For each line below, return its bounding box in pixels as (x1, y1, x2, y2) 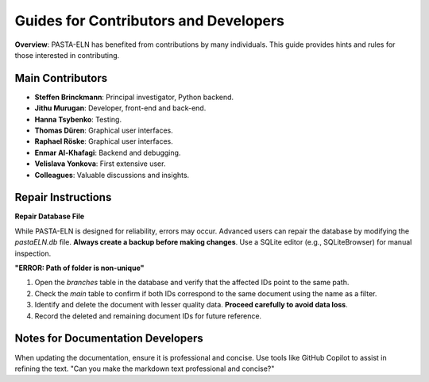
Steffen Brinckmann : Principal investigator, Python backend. (34, 92, 234, 102)
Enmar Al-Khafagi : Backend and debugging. (34, 148, 181, 157)
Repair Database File (14, 211, 85, 222)
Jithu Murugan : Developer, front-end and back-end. (34, 103, 207, 113)
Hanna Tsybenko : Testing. (34, 114, 122, 124)
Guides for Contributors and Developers (14, 12, 285, 29)
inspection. (14, 249, 52, 258)
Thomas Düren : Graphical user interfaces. (34, 125, 174, 135)
